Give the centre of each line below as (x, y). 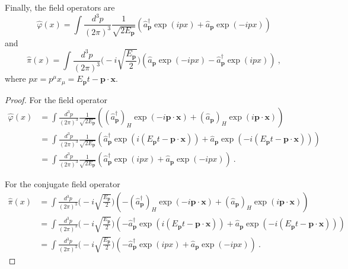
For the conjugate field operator (63, 183)
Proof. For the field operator (56, 99)
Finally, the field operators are (60, 7)
